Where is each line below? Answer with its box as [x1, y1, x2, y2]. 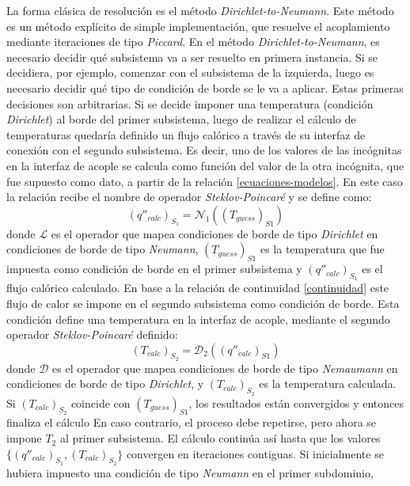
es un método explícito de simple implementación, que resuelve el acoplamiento [6, 17, 390, 34]
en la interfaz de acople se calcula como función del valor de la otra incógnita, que [6, 157, 404, 173]
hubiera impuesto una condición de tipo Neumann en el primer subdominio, [6, 464, 374, 480]
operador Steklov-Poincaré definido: [6, 326, 178, 343]
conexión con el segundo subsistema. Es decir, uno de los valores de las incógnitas [6, 142, 402, 158]
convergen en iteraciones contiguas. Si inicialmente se [126, 445, 384, 461]
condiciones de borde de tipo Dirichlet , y [6, 375, 204, 392]
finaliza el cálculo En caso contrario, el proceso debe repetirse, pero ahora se [6, 414, 377, 431]
